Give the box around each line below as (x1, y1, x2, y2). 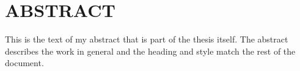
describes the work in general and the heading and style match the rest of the (5, 44, 296, 57)
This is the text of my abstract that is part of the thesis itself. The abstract (5, 33, 288, 46)
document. (5, 56, 44, 69)
